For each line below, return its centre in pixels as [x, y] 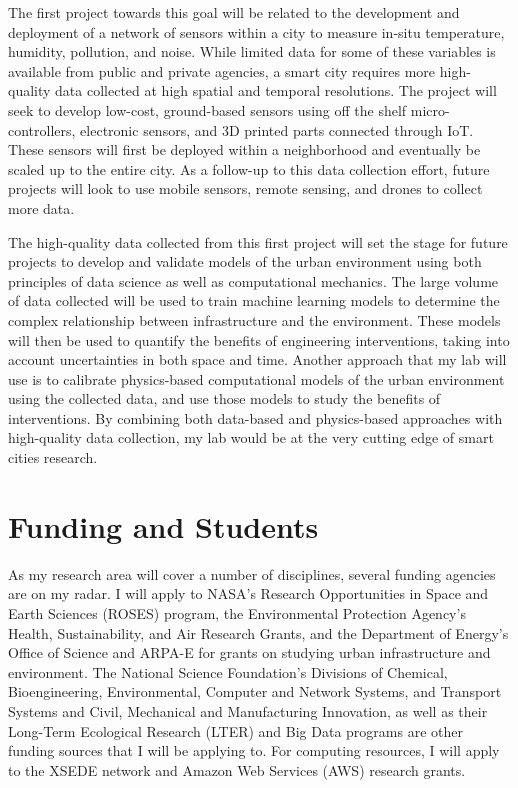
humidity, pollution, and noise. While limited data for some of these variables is [252, 51]
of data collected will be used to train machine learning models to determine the [254, 300]
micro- [430, 109]
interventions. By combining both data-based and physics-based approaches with [255, 417]
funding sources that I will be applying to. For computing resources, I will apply [254, 750]
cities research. [53, 457]
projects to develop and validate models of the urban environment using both [245, 261]
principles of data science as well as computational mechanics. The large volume [253, 280]
